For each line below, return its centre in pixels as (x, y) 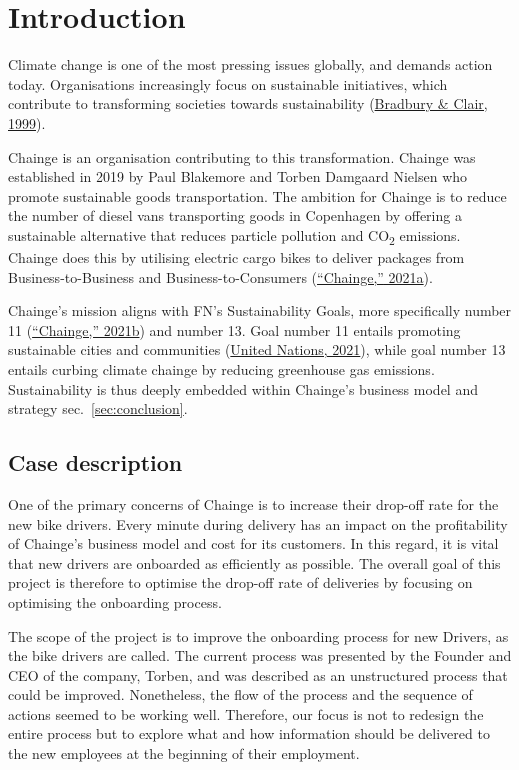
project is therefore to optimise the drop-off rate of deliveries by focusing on (240, 582)
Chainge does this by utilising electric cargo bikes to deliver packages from (236, 257)
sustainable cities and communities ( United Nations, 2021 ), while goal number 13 (257, 349)
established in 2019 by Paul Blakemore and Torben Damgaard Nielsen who (238, 176)
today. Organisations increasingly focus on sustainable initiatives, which (228, 83)
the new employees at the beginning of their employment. (184, 753)
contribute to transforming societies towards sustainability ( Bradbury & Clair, (248, 103)
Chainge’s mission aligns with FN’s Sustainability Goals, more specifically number (260, 310)
